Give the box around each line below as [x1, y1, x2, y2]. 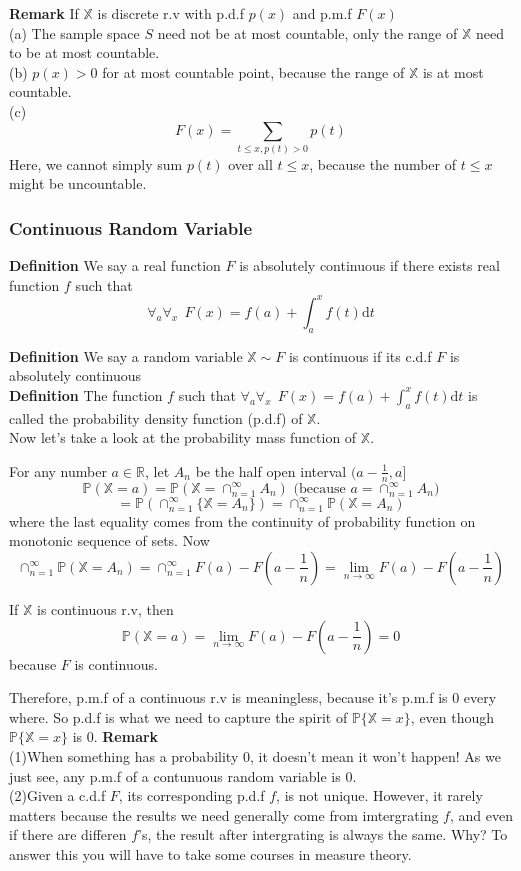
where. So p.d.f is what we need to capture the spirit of [9, 706, 348, 727]
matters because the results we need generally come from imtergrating [9, 804, 439, 825]
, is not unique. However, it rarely [276, 785, 483, 806]
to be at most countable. [9, 42, 160, 63]
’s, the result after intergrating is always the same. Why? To [138, 824, 508, 845]
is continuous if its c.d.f [288, 345, 432, 366]
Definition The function [9, 384, 163, 405]
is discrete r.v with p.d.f [97, 3, 244, 23]
